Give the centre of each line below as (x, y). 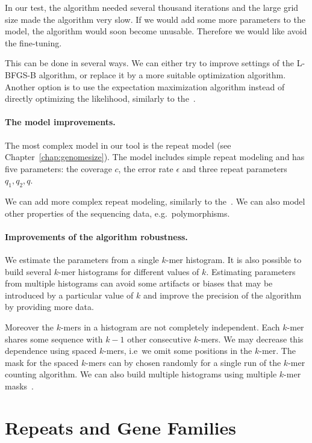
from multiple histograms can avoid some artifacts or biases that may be (139, 283)
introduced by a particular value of (69, 295)
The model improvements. (60, 122)
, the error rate (146, 168)
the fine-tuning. (33, 42)
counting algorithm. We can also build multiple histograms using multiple (141, 374)
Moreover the (29, 327)
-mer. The (277, 351)
